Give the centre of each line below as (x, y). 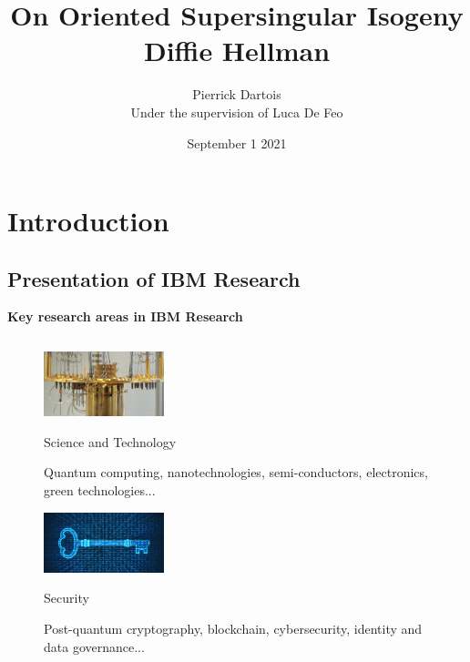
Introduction (88, 221)
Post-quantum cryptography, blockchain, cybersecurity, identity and (233, 628)
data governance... (94, 646)
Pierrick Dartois (237, 94)
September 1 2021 (237, 143)
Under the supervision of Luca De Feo (237, 112)
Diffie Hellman (237, 51)
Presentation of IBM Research (154, 278)
